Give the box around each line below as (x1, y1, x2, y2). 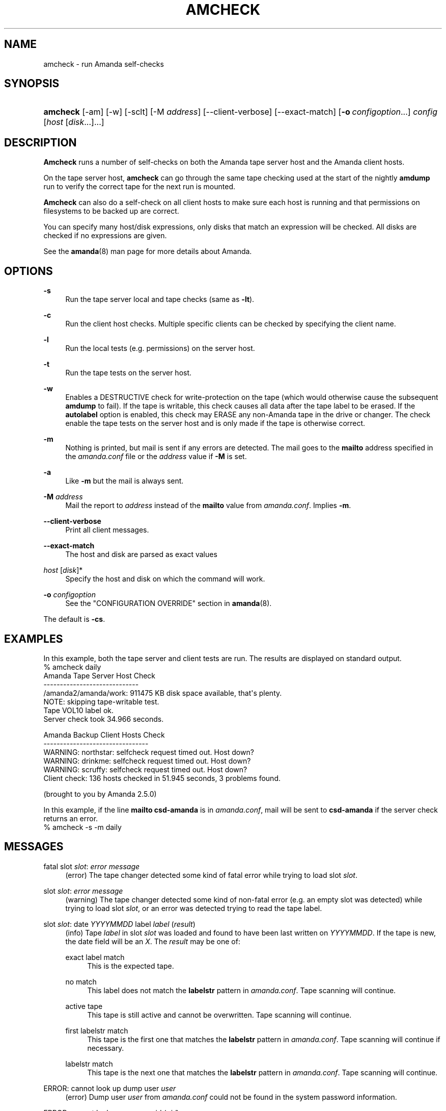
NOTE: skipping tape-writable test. (43, 697, 159, 706)
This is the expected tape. (87, 961, 174, 970)
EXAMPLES (4, 632, 63, 645)
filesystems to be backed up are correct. (43, 207, 179, 216)
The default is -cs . (43, 615, 105, 624)
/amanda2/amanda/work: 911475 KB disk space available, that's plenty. (43, 688, 282, 697)
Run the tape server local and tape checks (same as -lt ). (65, 295, 255, 304)
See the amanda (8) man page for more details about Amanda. (43, 247, 252, 256)
